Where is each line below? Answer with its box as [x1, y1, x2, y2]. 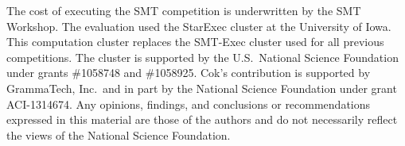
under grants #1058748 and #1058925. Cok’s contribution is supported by [6, 64, 371, 81]
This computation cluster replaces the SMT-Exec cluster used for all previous [6, 33, 384, 50]
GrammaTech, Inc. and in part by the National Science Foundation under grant [6, 79, 397, 96]
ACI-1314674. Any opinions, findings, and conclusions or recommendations [6, 95, 371, 112]
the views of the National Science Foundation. [6, 126, 231, 143]
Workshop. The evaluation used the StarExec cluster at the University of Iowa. [6, 17, 391, 34]
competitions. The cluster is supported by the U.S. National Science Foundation [6, 48, 399, 65]
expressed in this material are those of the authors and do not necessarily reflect [6, 111, 398, 128]
